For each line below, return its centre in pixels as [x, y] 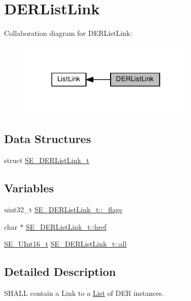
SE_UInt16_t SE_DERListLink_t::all [66, 244]
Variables [29, 188]
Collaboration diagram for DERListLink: [68, 33]
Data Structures [48, 139]
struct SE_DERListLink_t [47, 160]
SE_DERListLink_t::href [66, 226]
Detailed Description [60, 272]
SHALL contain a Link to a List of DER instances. [84, 293]
